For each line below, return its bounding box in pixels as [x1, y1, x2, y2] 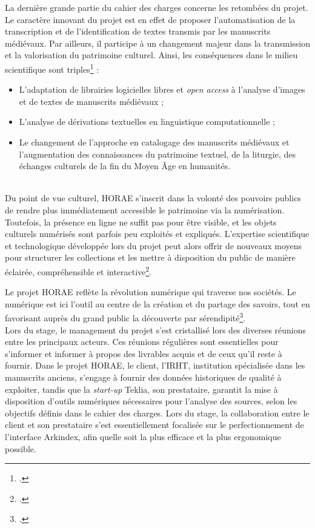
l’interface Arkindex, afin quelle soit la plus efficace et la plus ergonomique [5, 430, 281, 443]
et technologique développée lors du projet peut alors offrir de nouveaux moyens [5, 239, 302, 252]
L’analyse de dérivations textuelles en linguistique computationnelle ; [19, 115, 275, 128]
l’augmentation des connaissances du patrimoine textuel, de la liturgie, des [19, 147, 296, 160]
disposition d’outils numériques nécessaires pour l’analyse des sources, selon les [5, 395, 297, 407]
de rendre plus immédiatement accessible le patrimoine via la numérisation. [5, 203, 285, 216]
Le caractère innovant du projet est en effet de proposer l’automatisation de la [5, 13, 296, 25]
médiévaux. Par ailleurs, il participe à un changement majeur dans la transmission [5, 36, 311, 49]
